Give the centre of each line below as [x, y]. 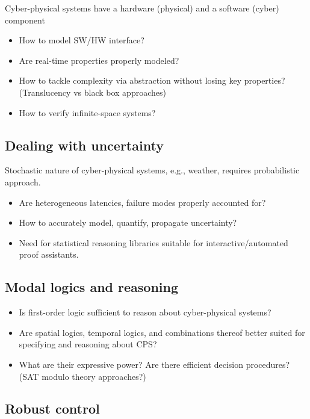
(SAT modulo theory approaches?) [82, 376]
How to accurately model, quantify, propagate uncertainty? [128, 222]
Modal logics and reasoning [92, 287]
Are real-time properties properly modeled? [99, 60]
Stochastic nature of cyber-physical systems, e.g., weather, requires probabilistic [152, 170]
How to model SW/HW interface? [82, 40]
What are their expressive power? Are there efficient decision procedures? [154, 364]
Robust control [52, 408]
